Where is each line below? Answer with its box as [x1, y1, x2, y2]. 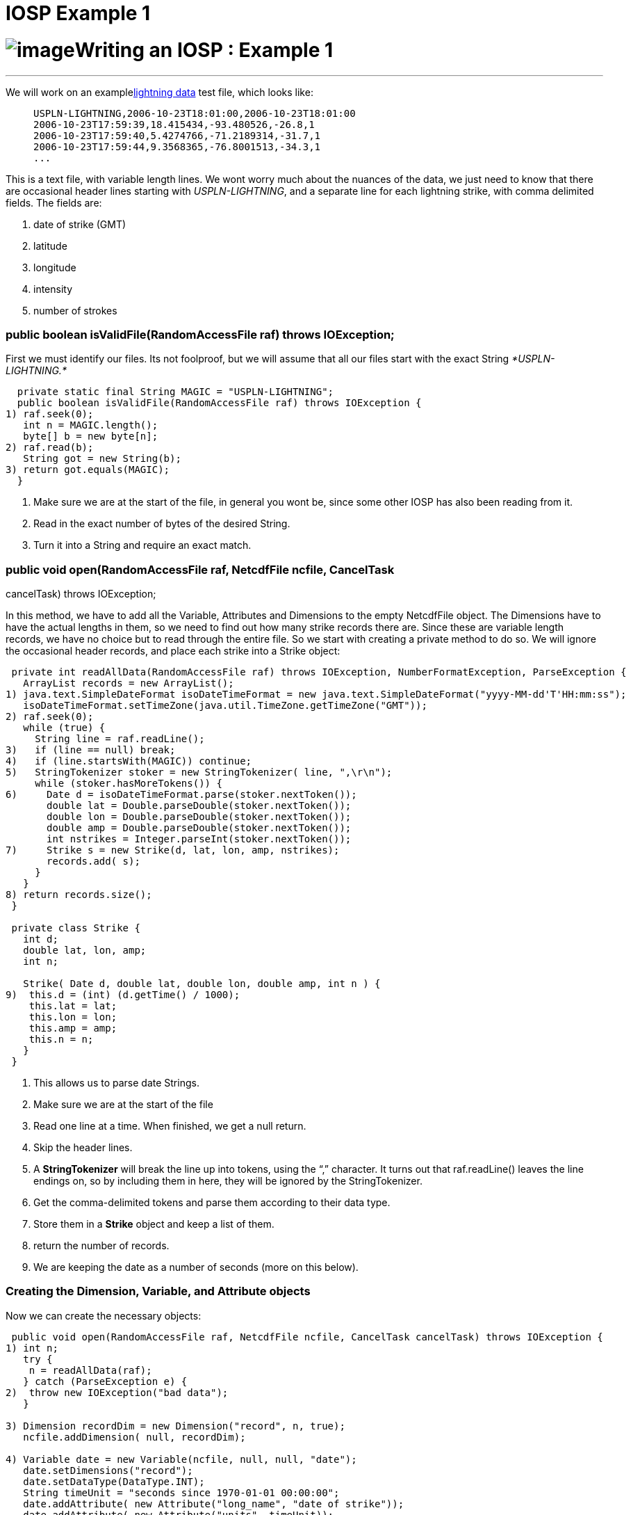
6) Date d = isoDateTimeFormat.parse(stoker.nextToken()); [6, 789, 357, 800]
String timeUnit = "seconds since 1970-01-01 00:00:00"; [23, 1486, 340, 1498]
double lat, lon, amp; [23, 945, 147, 956]
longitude [33, 261, 76, 273]
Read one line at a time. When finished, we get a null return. [33, 1120, 306, 1132]
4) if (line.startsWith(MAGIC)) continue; [6, 755, 252, 767]
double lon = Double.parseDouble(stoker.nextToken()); [47, 811, 352, 822]
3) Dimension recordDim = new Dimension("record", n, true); [6, 1420, 345, 1432]
